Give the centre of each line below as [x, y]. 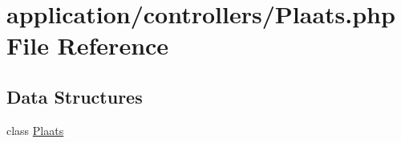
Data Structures [75, 96]
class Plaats [35, 130]
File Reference [88, 45]
